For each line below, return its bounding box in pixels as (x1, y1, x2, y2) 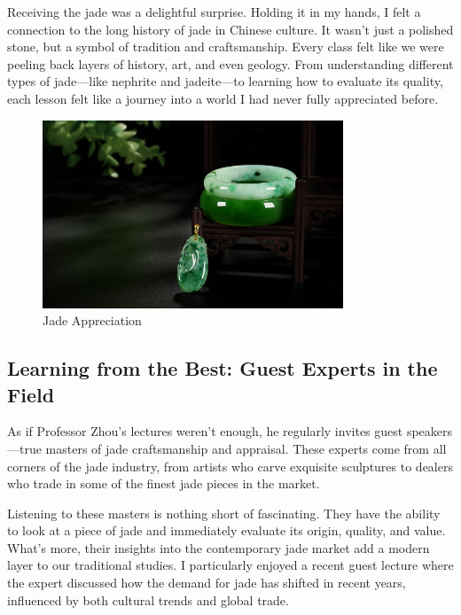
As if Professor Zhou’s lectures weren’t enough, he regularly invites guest (7, 422, 403, 440)
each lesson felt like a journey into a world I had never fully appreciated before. (7, 89, 439, 107)
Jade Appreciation (43, 311, 142, 330)
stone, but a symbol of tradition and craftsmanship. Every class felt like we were (7, 37, 444, 56)
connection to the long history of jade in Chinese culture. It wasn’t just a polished (7, 19, 454, 38)
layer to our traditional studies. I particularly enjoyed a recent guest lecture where (7, 556, 454, 574)
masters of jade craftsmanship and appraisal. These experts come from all (45, 439, 447, 457)
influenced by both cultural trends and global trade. (7, 590, 289, 609)
